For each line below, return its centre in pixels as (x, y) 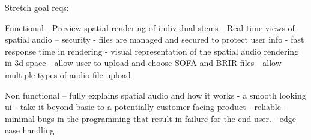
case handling (30, 130)
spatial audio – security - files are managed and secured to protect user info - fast (155, 39)
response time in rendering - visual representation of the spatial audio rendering (152, 51)
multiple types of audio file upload (68, 74)
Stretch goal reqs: (37, 7)
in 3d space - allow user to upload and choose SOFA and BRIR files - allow (143, 63)
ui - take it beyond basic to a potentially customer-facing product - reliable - (146, 107)
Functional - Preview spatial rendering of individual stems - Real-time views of (150, 27)
